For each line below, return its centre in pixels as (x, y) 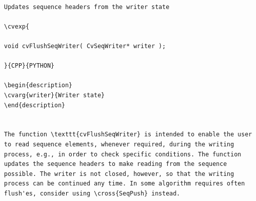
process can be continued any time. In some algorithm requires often (124, 184)
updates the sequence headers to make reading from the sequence (115, 164)
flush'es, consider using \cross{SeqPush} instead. (92, 193)
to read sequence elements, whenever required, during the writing (119, 144)
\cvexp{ (17, 26)
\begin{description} (38, 85)
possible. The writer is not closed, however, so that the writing (119, 174)
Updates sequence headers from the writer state (87, 7)
